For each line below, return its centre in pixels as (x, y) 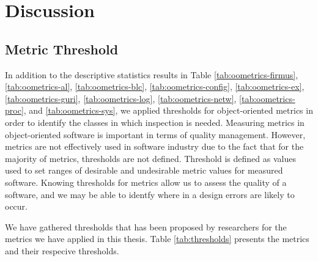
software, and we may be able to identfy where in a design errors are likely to (150, 194)
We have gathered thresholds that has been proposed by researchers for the (146, 226)
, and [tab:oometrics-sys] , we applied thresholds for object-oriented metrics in (168, 110)
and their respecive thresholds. (62, 250)
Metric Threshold (62, 49)
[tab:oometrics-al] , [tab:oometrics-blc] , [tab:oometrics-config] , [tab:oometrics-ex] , (155, 86)
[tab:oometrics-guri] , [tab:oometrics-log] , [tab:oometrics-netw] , (121, 98)
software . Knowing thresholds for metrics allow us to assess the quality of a (146, 182)
